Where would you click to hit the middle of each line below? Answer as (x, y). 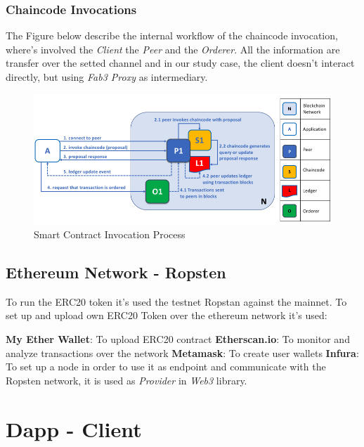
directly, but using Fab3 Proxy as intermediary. (107, 77)
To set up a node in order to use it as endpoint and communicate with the (166, 367)
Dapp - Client (74, 428)
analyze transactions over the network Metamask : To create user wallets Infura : (182, 352)
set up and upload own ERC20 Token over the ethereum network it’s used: (167, 315)
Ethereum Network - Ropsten (116, 272)
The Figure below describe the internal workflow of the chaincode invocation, (172, 35)
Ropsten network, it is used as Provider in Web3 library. (126, 380)
